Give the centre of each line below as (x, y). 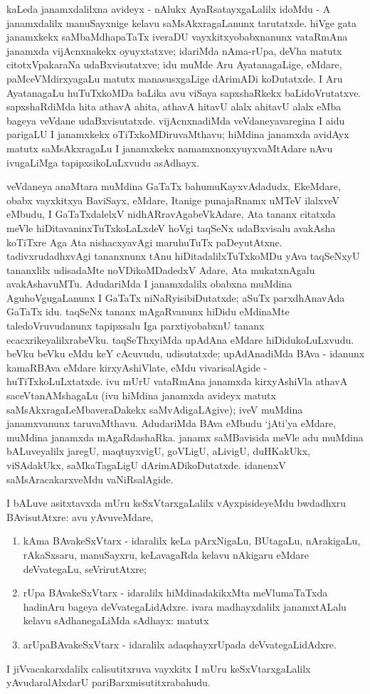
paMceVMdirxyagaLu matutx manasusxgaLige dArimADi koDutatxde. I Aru (175, 78)
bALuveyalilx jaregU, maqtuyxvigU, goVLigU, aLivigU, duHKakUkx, (158, 451)
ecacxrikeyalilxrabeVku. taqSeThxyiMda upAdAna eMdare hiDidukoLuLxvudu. (180, 339)
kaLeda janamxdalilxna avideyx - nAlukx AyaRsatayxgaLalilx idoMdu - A (169, 9)
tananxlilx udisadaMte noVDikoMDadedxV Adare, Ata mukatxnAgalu (161, 269)
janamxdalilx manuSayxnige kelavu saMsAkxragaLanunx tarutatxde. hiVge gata (182, 22)
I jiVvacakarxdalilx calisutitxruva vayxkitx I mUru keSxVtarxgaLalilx (159, 668)
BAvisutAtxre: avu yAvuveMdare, (80, 516)
